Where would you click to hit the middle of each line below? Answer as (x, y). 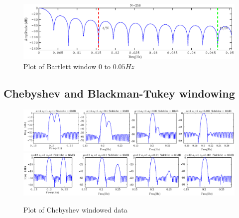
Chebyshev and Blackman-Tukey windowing (119, 93)
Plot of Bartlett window (60, 66)
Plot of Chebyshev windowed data (75, 209)
